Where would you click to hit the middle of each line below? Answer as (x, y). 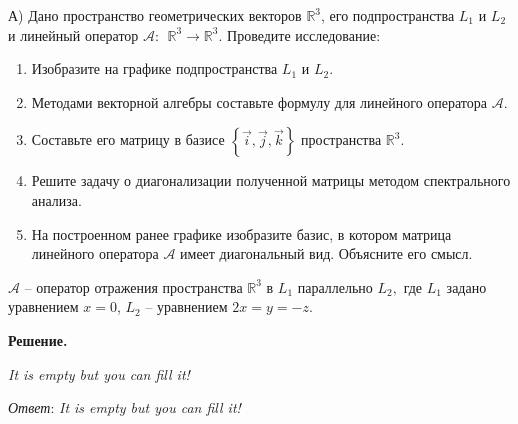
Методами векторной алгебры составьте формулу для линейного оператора (259, 101)
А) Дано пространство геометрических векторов (155, 15)
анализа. (56, 199)
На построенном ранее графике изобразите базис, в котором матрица (241, 233)
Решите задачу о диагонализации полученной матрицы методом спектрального (271, 180)
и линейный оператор (73, 34)
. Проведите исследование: (299, 34)
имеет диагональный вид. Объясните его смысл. (326, 253)
